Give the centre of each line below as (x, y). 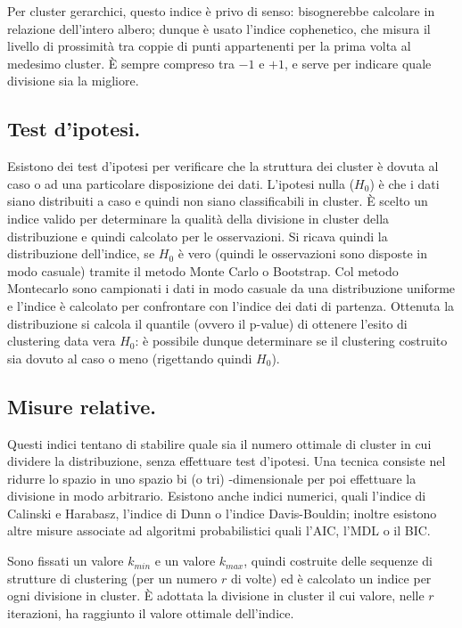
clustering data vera (62, 341)
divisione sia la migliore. (73, 81)
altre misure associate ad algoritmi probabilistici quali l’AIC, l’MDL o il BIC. (219, 530)
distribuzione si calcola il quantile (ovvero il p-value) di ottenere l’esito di (207, 323)
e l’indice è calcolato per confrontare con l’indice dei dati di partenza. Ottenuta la (231, 305)
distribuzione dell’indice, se (81, 253)
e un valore (185, 561)
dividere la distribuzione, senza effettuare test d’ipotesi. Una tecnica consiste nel (227, 461)
